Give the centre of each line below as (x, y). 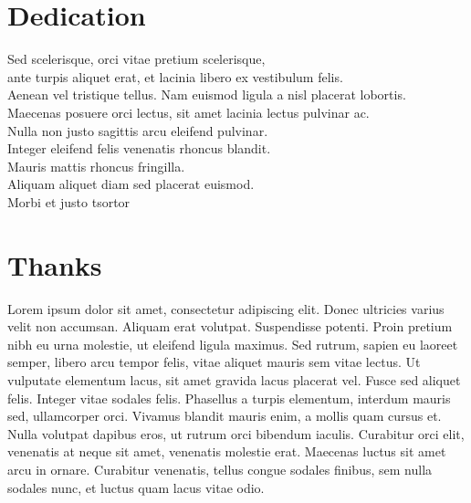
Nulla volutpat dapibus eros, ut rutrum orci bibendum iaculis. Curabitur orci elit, (236, 433)
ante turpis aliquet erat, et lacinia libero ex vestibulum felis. (175, 76)
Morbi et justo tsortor (69, 201)
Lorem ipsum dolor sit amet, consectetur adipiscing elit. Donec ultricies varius (226, 308)
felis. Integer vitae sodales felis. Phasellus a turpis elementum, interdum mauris (229, 398)
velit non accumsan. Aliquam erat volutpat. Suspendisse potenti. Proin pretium (230, 326)
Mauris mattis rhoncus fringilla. (96, 166)
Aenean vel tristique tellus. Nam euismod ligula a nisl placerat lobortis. (207, 94)
